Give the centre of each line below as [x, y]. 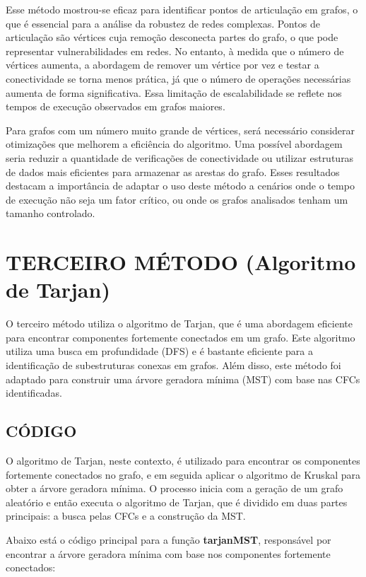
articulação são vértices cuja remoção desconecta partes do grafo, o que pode [172, 37]
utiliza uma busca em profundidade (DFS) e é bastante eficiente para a [160, 351]
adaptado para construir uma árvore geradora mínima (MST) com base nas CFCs [183, 379]
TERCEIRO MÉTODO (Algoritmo [181, 262]
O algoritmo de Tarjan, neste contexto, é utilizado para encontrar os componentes [183, 460]
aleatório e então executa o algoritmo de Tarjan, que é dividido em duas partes [177, 502]
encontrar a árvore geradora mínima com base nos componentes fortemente [168, 553]
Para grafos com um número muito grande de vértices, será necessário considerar [181, 130]
